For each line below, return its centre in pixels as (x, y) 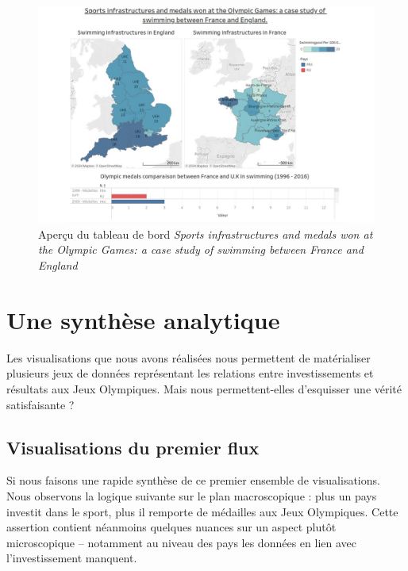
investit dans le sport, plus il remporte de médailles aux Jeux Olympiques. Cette (202, 511)
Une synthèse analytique (143, 319)
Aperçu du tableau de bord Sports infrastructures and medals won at (206, 234)
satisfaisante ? (40, 404)
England (58, 265)
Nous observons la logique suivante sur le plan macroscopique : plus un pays (192, 495)
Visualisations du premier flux (133, 447)
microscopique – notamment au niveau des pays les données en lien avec (181, 542)
